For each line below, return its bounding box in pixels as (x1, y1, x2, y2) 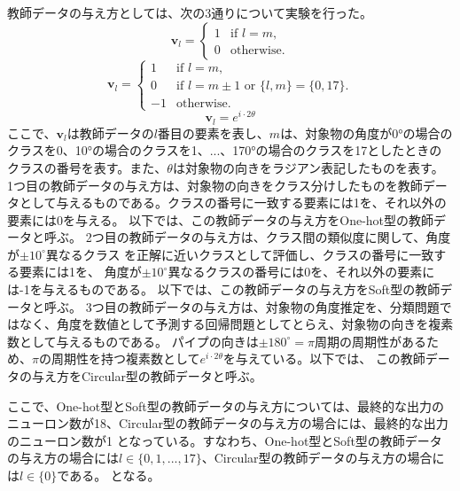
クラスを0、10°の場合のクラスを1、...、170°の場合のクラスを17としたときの (7, 141, 442, 160)
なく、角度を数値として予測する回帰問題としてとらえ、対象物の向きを (19, 315, 429, 333)
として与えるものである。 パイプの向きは (19, 331, 259, 350)
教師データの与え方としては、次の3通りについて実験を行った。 (7, 4, 372, 21)
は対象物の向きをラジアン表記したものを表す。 (172, 158, 444, 176)
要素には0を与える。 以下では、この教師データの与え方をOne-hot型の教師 (7, 210, 434, 229)
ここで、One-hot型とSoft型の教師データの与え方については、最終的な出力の (7, 396, 445, 415)
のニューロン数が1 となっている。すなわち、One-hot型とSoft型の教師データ (7, 431, 442, 449)
